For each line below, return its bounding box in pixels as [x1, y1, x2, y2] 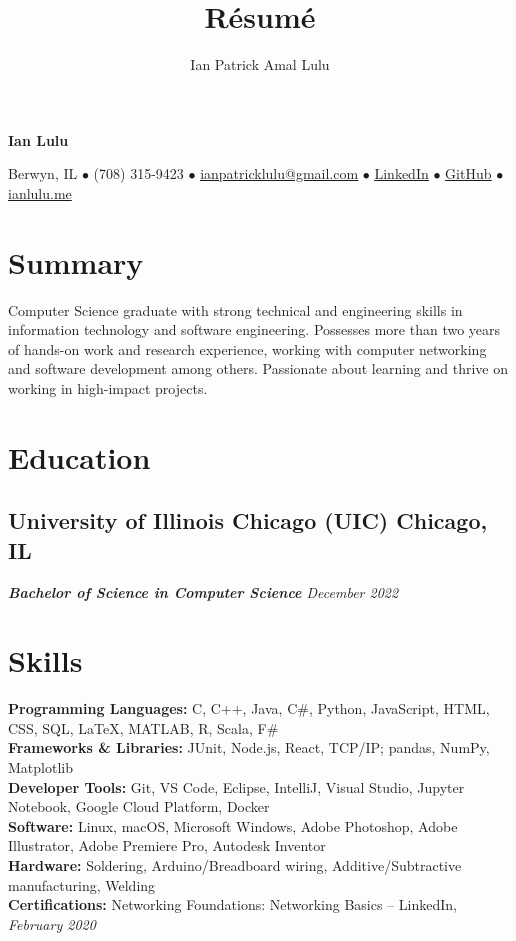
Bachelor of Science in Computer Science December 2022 [8, 581, 399, 602]
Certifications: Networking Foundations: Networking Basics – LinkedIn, [8, 894, 457, 915]
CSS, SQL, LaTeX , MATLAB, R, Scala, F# [8, 717, 279, 738]
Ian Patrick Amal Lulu [190, 54, 330, 75]
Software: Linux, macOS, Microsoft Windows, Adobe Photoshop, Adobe [8, 815, 458, 836]
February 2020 [8, 913, 96, 934]
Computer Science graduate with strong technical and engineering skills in [8, 299, 463, 320]
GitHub [445, 163, 492, 184]
